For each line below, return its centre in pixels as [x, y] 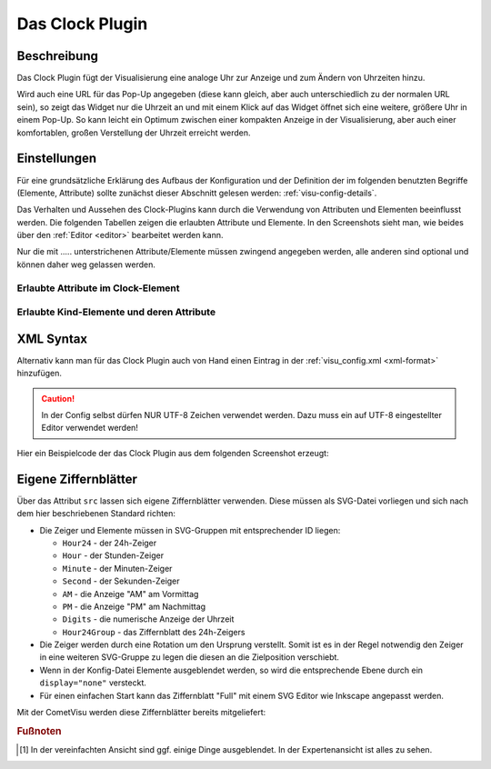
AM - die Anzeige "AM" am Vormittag [130, 594]
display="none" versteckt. [93, 683]
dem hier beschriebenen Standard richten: [96, 514]
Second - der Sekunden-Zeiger [121, 581]
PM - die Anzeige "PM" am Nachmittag [134, 606]
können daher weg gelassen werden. [86, 265]
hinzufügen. [40, 374]
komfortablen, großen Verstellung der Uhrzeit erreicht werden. [134, 133]
